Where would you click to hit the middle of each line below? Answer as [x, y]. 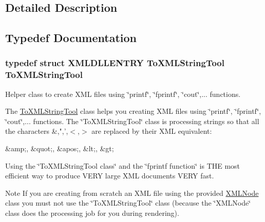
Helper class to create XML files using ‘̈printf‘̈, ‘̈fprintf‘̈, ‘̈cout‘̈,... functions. [123, 94]
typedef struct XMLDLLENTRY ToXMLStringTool [115, 63]
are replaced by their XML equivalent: [152, 131]
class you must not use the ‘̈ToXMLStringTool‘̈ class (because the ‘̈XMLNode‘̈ [128, 203]
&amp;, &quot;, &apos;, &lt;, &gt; [60, 148]
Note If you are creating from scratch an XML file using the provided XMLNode [132, 193]
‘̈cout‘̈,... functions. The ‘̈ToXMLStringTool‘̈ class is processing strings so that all [132, 121]
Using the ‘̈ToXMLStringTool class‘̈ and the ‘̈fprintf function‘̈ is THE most [123, 165]
